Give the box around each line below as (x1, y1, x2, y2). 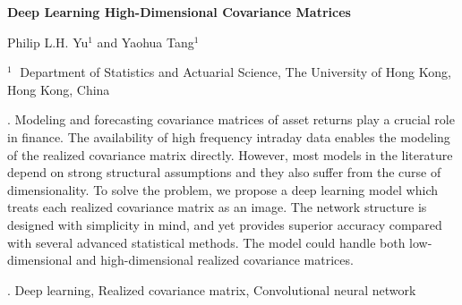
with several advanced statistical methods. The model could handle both (7, 233, 406, 251)
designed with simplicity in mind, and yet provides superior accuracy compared (7, 215, 442, 233)
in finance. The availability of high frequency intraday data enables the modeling (7, 127, 450, 146)
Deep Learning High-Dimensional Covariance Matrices (7, 3, 351, 21)
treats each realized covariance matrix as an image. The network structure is (7, 198, 427, 216)
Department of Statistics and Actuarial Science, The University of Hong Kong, (20, 63, 451, 81)
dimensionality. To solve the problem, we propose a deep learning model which (7, 180, 439, 199)
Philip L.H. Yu (7, 32, 89, 51)
